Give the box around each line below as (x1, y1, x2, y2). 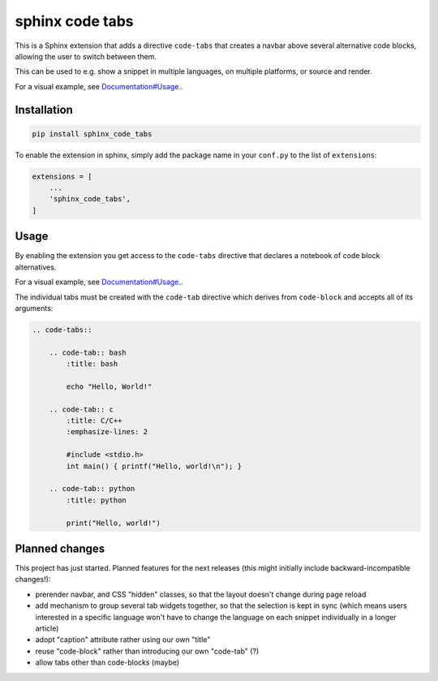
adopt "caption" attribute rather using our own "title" (35, 635, 211, 644)
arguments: (15, 303, 54, 312)
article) (35, 623, 59, 633)
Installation (15, 102, 73, 117)
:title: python (66, 495, 127, 505)
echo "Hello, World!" (66, 381, 152, 391)
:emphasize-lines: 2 (66, 427, 148, 437)
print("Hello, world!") (66, 518, 161, 528)
